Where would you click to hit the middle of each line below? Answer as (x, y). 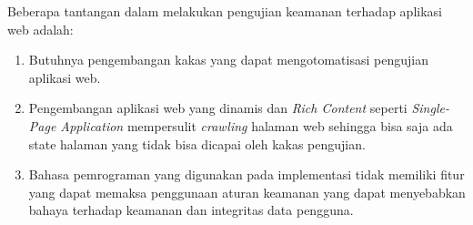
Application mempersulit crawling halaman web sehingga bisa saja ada (257, 125)
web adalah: (40, 29)
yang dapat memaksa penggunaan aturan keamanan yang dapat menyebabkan (247, 192)
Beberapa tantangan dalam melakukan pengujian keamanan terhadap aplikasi (225, 11)
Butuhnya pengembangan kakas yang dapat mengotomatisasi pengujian (228, 60)
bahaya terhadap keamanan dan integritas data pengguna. (191, 210)
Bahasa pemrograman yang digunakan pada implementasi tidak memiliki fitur (247, 174)
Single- (430, 108)
